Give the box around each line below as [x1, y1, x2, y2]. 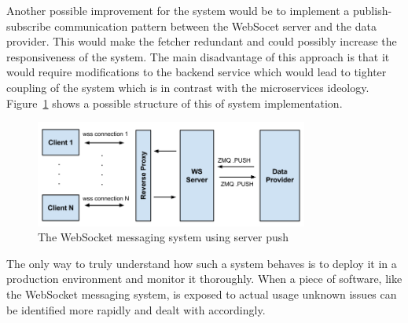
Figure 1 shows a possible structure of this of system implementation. [6, 94, 343, 111]
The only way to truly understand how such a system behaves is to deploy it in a [6, 255, 397, 271]
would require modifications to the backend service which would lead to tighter [6, 64, 387, 80]
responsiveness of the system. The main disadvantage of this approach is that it [6, 48, 390, 64]
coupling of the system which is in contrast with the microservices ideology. [6, 79, 369, 95]
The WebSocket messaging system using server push [38, 229, 289, 245]
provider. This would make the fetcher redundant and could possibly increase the [6, 33, 397, 50]
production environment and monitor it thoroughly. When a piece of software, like [6, 270, 402, 287]
